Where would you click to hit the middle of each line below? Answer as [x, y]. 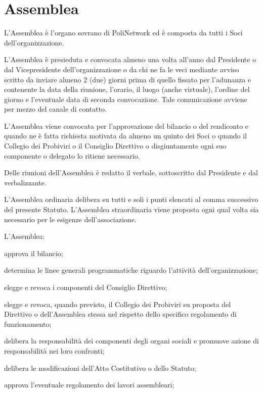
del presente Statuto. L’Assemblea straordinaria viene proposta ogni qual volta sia [131, 209]
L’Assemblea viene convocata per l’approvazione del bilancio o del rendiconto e [126, 126]
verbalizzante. [25, 182]
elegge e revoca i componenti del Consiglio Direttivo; [86, 287]
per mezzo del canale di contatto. [56, 109]
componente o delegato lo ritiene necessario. [72, 155]
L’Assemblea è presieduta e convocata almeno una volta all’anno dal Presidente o [130, 59]
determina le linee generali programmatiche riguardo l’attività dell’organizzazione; [131, 270]
